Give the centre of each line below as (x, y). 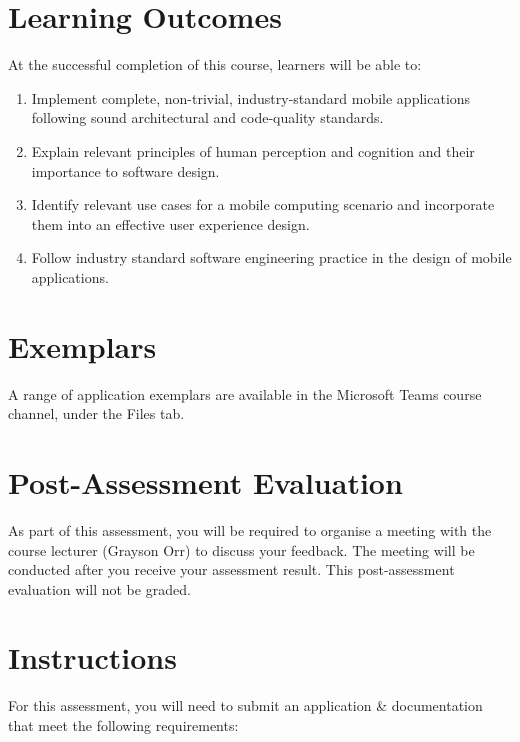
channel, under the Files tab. (96, 413)
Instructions (92, 657)
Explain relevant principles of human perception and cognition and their (253, 150)
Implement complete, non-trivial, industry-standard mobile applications (251, 97)
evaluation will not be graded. (99, 588)
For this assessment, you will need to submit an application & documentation (245, 705)
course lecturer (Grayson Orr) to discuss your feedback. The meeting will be (241, 549)
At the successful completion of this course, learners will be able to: (215, 64)
